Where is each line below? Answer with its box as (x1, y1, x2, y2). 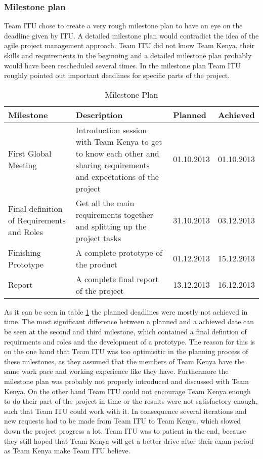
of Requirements (8, 214, 66, 226)
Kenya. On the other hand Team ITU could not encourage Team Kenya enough (4, 386, 251, 396)
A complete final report (75, 273, 159, 285)
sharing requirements (75, 159, 150, 171)
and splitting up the (75, 220, 147, 232)
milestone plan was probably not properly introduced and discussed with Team (4, 375, 249, 386)
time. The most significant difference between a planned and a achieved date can (4, 316, 254, 327)
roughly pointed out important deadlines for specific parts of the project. (4, 70, 230, 81)
